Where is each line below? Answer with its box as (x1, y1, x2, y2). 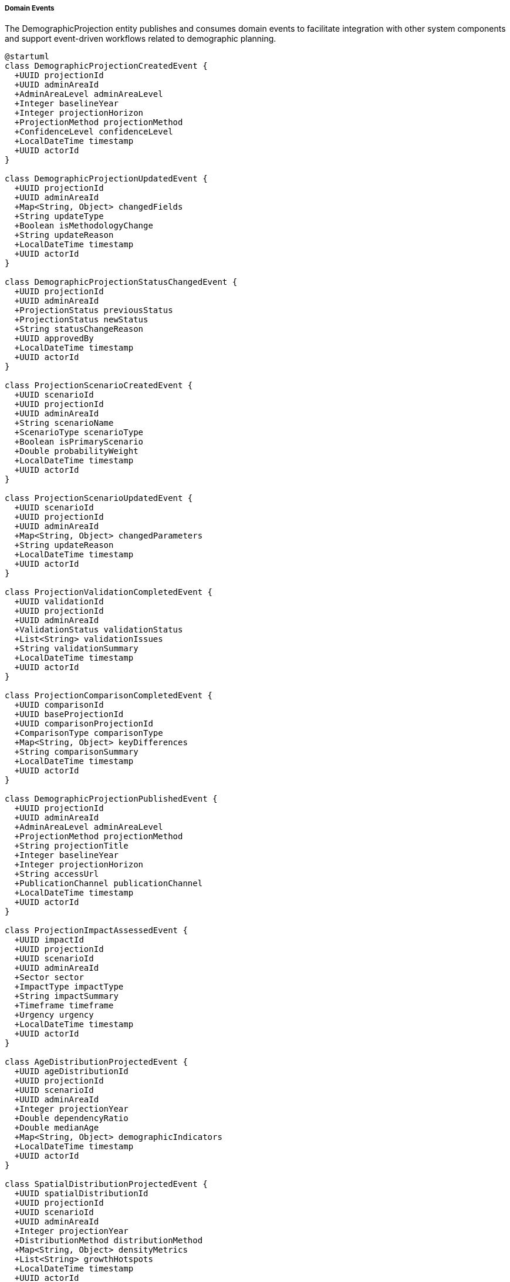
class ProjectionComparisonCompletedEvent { (5, 691, 213, 701)
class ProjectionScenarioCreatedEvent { (5, 381, 193, 391)
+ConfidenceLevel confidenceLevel (14, 127, 173, 137)
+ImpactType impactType (14, 982, 124, 992)
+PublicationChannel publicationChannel (14, 879, 203, 889)
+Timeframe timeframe (14, 1001, 114, 1011)
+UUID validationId (14, 597, 104, 607)
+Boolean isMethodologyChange (14, 221, 153, 231)
